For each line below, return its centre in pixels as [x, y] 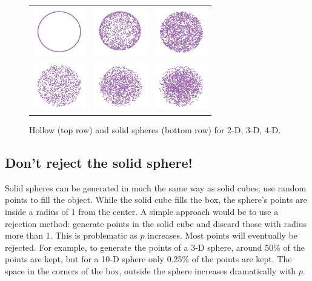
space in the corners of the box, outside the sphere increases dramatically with [151, 270]
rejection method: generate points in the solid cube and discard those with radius [156, 223]
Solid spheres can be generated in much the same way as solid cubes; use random [156, 187]
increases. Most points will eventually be [222, 235]
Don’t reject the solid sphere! [99, 162]
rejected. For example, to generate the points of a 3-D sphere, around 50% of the [155, 247]
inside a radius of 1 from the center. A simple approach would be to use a [142, 211]
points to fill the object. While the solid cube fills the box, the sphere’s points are [156, 200]
